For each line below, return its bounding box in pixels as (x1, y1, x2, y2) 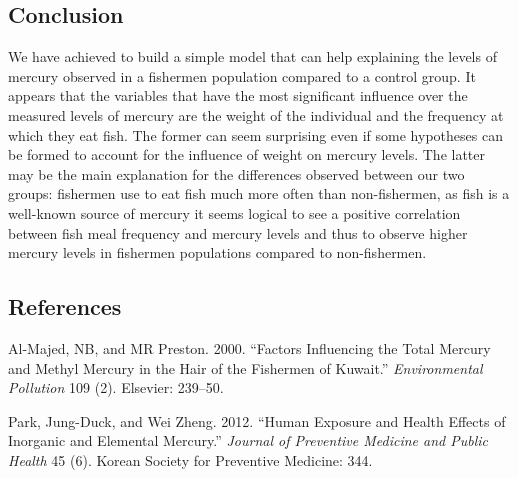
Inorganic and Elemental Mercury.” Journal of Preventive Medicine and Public (8, 430, 488, 451)
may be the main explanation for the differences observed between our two (8, 163, 465, 184)
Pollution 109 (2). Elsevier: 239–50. (8, 377, 224, 398)
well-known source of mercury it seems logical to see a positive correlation (8, 202, 461, 223)
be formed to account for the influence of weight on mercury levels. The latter (8, 144, 486, 165)
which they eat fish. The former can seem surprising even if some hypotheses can (8, 124, 503, 145)
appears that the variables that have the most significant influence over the (8, 85, 468, 106)
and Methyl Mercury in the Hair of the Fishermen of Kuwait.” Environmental (8, 357, 483, 378)
